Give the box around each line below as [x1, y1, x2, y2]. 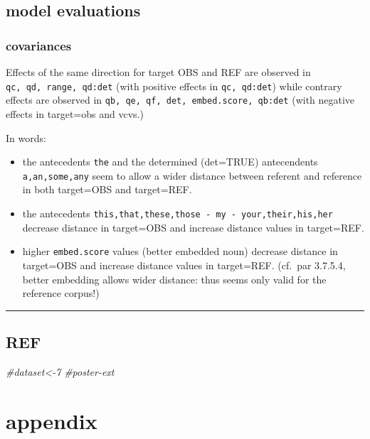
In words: [6, 130, 46, 145]
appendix [6, 406, 97, 435]
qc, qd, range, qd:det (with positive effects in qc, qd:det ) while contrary [6, 78, 342, 93]
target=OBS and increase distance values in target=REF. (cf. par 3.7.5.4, [22, 257, 346, 272]
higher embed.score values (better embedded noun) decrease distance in [22, 244, 338, 259]
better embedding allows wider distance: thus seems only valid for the [22, 271, 327, 286]
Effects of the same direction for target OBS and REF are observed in [6, 65, 311, 79]
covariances [6, 36, 72, 54]
